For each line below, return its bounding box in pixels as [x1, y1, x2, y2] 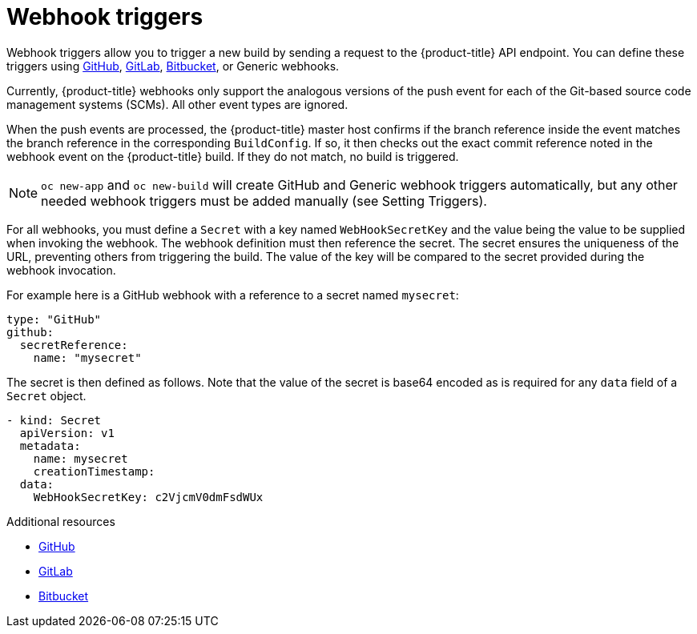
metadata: [19, 439, 81, 452]
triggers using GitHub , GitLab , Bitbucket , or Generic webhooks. [6, 58, 340, 73]
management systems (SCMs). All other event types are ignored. [6, 97, 348, 111]
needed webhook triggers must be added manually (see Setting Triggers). [41, 192, 487, 209]
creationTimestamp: [33, 464, 155, 478]
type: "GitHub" [6, 312, 102, 326]
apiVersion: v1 [19, 426, 115, 439]
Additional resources [6, 514, 115, 528]
